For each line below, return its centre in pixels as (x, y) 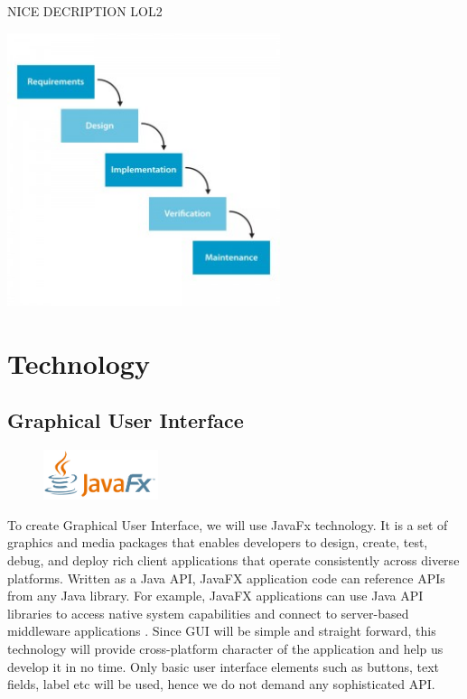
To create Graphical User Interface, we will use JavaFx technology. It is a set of (228, 524)
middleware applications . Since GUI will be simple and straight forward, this (222, 631)
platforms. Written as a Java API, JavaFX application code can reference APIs (226, 578)
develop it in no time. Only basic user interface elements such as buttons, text (224, 666)
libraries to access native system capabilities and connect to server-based (208, 613)
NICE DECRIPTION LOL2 (85, 11)
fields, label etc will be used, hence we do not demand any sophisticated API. (221, 684)
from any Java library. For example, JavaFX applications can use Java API (215, 596)
